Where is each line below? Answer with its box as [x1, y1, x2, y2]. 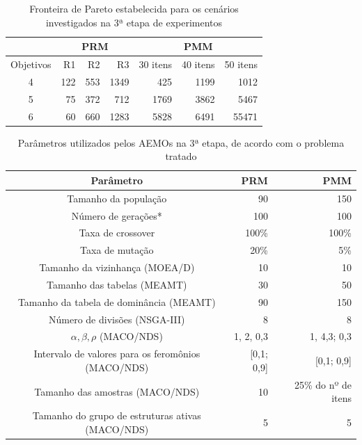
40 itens [181, 57, 215, 72]
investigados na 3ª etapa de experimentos [45, 15, 223, 29]
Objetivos [10, 57, 52, 72]
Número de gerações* [71, 208, 162, 222]
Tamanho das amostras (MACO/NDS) [34, 384, 200, 398]
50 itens [224, 57, 258, 72]
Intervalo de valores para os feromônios [33, 346, 200, 361]
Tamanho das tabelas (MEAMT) [47, 277, 187, 291]
